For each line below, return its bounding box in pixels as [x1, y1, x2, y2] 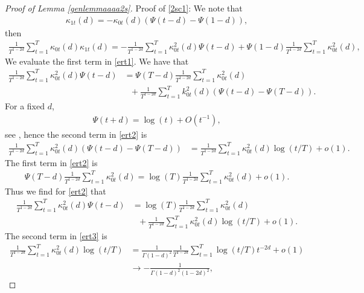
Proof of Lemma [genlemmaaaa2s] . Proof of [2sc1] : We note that [5, 2, 243, 14]
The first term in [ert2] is [5, 156, 98, 169]
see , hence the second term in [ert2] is [5, 127, 147, 140]
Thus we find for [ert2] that [5, 184, 106, 197]
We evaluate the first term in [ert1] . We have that [5, 54, 189, 67]
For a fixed [5, 100, 45, 112]
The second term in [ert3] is [5, 230, 107, 242]
